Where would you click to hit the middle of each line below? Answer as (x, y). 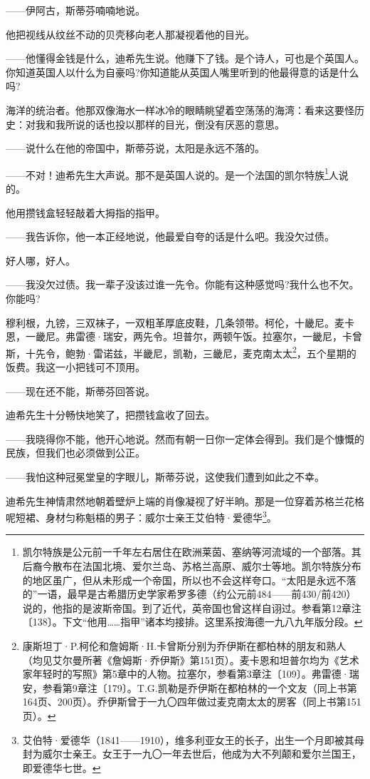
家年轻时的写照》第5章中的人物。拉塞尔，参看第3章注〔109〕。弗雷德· (186, 674)
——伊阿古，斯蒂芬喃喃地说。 (75, 10)
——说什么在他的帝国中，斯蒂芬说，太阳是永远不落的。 (135, 148)
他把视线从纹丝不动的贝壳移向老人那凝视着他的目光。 (130, 34)
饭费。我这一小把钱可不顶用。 (75, 367)
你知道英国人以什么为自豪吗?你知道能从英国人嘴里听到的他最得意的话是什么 (183, 72)
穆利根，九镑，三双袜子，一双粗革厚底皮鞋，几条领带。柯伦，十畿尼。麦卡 (180, 322)
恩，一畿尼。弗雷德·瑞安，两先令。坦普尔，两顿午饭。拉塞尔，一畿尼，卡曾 (184, 336)
